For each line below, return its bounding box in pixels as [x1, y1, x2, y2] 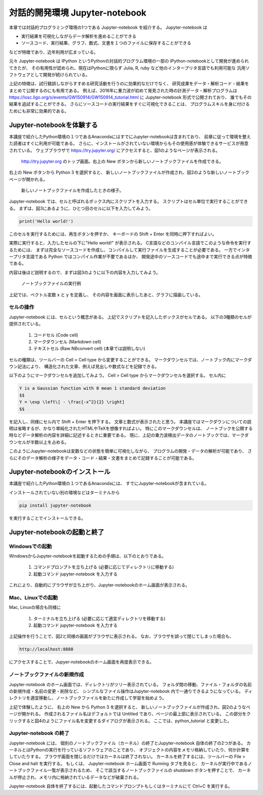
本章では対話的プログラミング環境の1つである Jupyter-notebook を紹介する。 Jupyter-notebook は [9, 24, 207, 30]
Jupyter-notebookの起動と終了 [9, 528, 104, 536]
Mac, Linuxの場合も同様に [9, 605, 61, 610]
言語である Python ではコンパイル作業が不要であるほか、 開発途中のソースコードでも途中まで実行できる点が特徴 [26, 254, 252, 260]
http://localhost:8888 [19, 647, 74, 652]
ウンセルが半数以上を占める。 [9, 439, 69, 445]
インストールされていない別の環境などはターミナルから [9, 489, 120, 495]
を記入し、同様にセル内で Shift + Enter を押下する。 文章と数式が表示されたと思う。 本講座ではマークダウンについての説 [9, 418, 252, 424]
